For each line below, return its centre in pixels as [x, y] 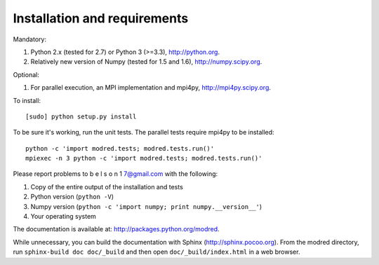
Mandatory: [30, 39]
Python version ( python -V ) [72, 197]
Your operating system [63, 217]
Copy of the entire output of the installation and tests [107, 186]
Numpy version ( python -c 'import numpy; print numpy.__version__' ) [146, 206]
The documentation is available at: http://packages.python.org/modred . [117, 229]
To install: [27, 100]
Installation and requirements [101, 18]
